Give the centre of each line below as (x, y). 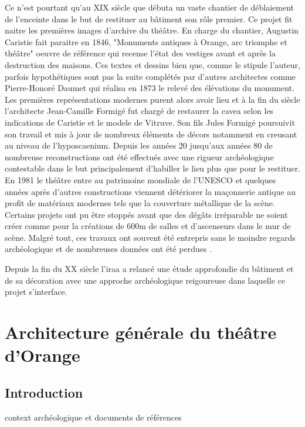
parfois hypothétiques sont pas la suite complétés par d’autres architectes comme (150, 76)
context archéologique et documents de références (93, 417)
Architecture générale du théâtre (141, 332)
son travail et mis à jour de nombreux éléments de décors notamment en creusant (151, 134)
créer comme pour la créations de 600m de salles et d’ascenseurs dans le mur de (148, 226)
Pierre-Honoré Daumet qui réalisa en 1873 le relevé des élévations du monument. (150, 88)
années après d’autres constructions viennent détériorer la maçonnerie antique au (150, 191)
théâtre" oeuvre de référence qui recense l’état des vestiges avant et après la (140, 53)
